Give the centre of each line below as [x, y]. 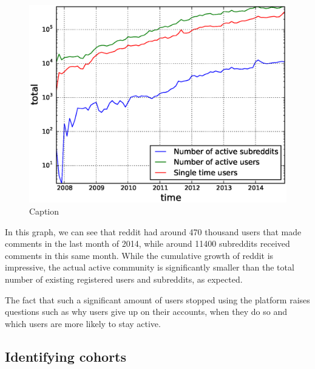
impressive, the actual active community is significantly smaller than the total [150, 267]
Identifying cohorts [66, 356]
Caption [44, 211]
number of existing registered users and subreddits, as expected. [124, 279]
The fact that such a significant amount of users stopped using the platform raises [157, 299]
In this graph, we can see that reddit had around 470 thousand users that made [153, 231]
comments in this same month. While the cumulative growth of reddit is [139, 255]
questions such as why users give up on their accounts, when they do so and [146, 312]
